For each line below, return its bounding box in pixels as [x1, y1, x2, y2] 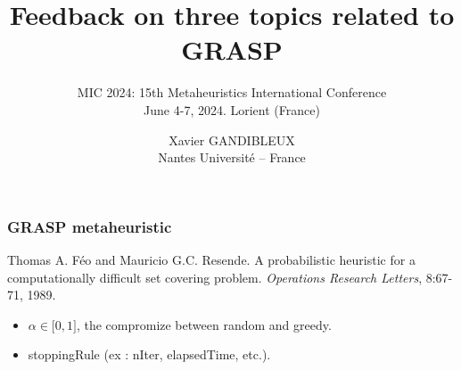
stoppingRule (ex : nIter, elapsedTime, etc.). [28, 345, 271, 364]
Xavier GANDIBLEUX [169, 130, 295, 149]
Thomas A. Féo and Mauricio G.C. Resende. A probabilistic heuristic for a [7, 250, 416, 268]
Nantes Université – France [158, 148, 306, 167]
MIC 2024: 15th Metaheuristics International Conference [77, 83, 387, 102]
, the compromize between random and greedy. [76, 315, 332, 333]
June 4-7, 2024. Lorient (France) [144, 100, 320, 119]
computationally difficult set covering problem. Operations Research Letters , [7, 267, 423, 286]
